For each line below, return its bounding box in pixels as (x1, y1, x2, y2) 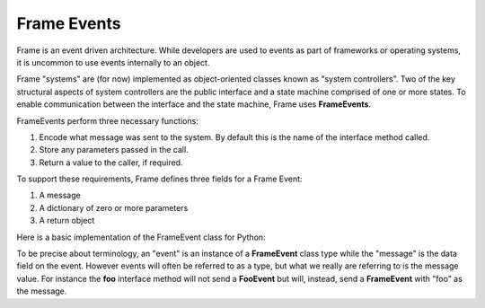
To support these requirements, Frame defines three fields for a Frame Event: (16, 173, 303, 184)
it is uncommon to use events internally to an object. (16, 57, 210, 67)
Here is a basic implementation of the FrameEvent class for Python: (16, 232, 266, 242)
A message (39, 189, 81, 201)
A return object (39, 216, 95, 226)
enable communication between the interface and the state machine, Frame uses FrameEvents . (16, 99, 372, 110)
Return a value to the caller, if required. (39, 157, 183, 168)
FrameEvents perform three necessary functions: (16, 115, 199, 126)
